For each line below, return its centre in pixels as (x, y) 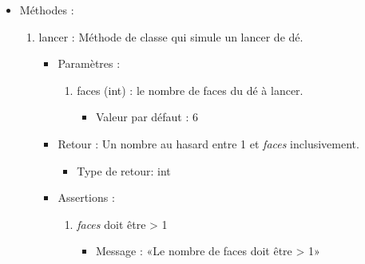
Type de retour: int (124, 170)
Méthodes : (47, 10)
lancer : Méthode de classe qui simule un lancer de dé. (171, 36)
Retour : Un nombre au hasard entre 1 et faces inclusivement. (208, 143)
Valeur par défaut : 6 (147, 117)
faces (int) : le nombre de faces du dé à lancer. (190, 90)
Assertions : (86, 197)
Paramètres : (89, 63)
